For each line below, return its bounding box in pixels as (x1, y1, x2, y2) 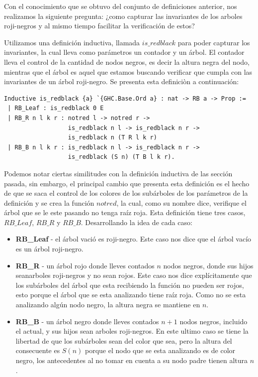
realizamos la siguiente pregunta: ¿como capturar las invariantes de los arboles (4, 10, 243, 21)
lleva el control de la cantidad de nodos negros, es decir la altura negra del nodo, (4, 56, 250, 67)
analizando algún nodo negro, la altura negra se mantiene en (15, 299, 200, 310)
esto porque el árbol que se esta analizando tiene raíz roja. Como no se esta (15, 289, 246, 300)
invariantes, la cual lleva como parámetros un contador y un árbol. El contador (4, 47, 245, 57)
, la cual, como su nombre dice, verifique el (116, 197, 247, 208)
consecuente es (15, 345, 60, 356)
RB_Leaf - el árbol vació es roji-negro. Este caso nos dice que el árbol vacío (15, 234, 252, 244)
